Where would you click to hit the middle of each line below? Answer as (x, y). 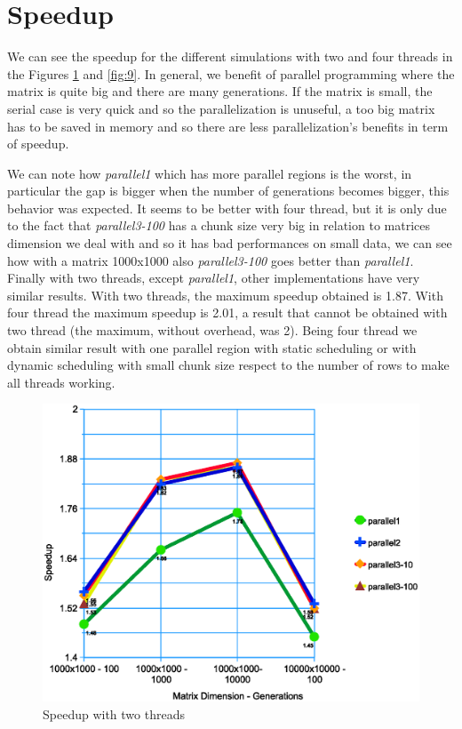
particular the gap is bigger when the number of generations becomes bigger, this (228, 191)
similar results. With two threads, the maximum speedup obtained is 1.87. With (225, 295)
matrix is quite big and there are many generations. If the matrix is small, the (220, 91)
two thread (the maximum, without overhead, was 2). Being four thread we (212, 330)
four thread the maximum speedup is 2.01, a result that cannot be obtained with (227, 312)
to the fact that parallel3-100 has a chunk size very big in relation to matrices (219, 225)
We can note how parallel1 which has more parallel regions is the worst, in (210, 173)
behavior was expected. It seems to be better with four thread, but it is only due (227, 208)
